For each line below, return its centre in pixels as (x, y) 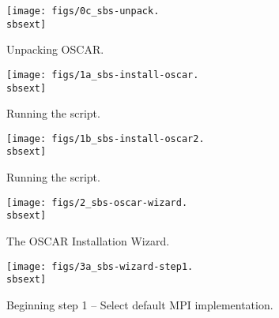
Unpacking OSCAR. (55, 49)
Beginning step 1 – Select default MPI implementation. (140, 304)
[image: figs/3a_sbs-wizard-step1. (100, 266)
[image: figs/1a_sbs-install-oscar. (103, 75)
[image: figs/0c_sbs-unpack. (83, 11)
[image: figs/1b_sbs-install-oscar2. (106, 138)
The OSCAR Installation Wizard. (88, 241)
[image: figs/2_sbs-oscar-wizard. (97, 202)
